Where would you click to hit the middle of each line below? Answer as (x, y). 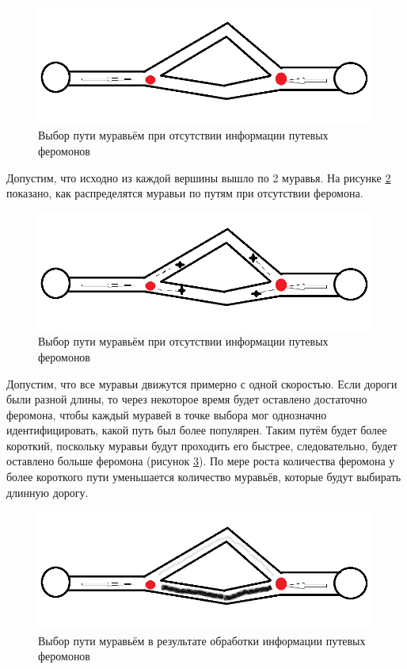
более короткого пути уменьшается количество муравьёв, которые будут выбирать (204, 477)
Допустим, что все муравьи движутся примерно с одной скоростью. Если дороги (202, 383)
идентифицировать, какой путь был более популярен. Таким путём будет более (197, 430)
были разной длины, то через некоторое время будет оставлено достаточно (187, 399)
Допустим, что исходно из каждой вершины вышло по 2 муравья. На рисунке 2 (199, 177)
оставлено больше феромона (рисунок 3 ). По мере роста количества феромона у (201, 461)
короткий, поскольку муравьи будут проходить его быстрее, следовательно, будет (202, 445)
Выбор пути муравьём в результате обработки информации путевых (202, 640)
